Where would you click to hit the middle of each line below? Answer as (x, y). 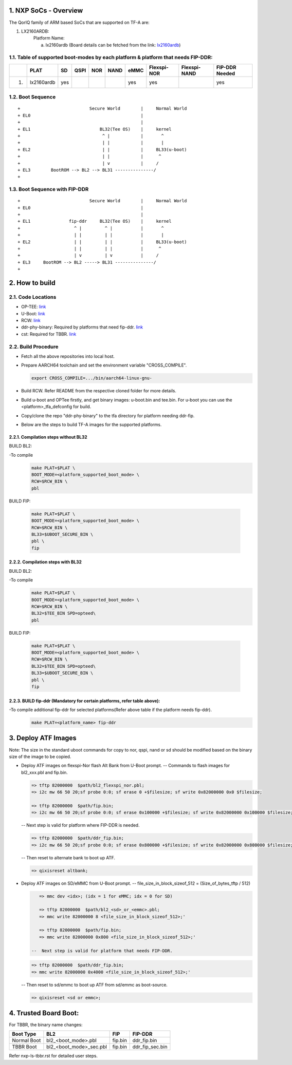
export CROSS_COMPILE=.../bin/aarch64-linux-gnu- (92, 378)
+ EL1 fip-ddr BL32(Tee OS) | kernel (95, 221)
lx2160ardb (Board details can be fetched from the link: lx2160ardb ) (113, 45)
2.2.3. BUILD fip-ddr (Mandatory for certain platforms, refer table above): (84, 701)
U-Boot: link (33, 313)
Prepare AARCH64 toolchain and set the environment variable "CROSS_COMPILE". (104, 365)
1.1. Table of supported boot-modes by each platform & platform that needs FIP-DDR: (111, 58)
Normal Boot (26, 1041)
